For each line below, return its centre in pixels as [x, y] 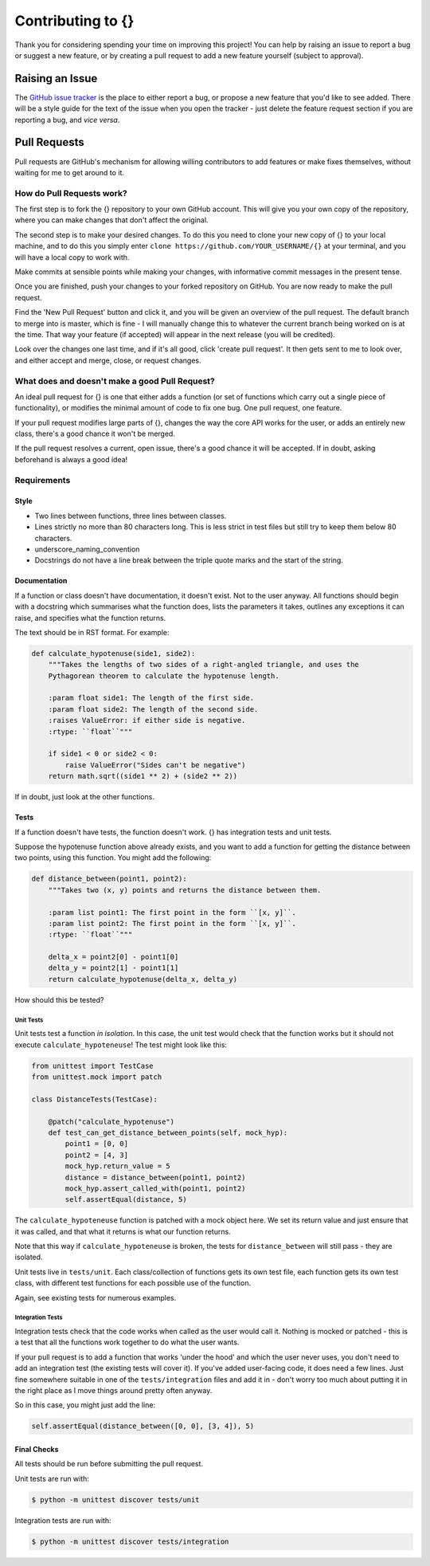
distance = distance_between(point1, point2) [155, 1177]
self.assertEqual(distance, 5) [126, 1200]
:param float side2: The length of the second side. [153, 709]
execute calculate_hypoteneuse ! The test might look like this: [121, 1045]
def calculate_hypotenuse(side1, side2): [113, 653]
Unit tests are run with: [52, 1478]
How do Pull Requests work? [71, 193]
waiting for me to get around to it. [70, 172]
